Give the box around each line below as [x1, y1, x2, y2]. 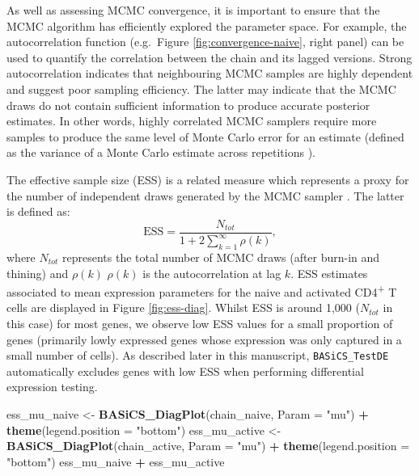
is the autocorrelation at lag [142, 264, 281, 281]
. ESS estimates [290, 264, 368, 281]
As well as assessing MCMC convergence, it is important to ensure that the [6, 2, 380, 18]
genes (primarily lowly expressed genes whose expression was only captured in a [6, 331, 402, 348]
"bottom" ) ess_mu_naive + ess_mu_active [6, 453, 225, 470]
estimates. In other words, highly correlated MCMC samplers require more [6, 112, 377, 129]
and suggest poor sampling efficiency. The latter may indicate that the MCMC [6, 80, 396, 97]
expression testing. [6, 378, 98, 395]
